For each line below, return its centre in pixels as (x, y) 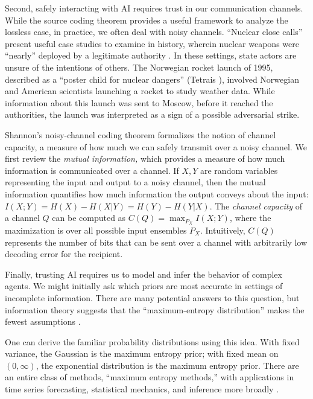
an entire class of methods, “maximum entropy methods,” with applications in (150, 377)
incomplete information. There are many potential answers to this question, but (152, 297)
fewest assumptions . (43, 321)
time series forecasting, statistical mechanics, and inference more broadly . (142, 389)
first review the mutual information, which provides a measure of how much (145, 158)
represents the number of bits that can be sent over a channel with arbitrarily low (156, 242)
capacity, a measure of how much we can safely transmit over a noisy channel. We (156, 146)
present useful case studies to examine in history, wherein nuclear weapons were (152, 43)
